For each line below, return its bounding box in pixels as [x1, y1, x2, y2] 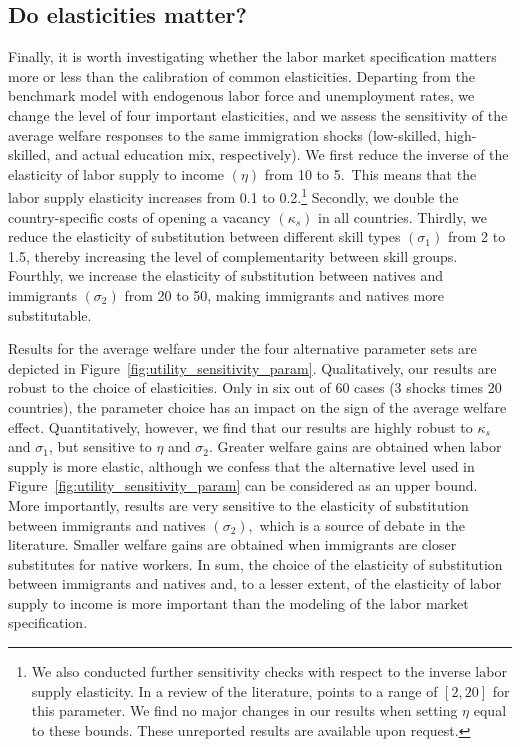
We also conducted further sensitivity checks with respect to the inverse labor [31, 661, 507, 682]
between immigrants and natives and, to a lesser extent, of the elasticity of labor [8, 573, 502, 594]
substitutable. [8, 304, 92, 325]
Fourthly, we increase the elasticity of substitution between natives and [8, 265, 444, 286]
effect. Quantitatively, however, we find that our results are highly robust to [8, 416, 473, 437]
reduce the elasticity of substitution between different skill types [8, 226, 401, 247]
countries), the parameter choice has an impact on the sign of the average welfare [8, 396, 507, 417]
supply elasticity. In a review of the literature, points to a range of [31, 680, 438, 701]
